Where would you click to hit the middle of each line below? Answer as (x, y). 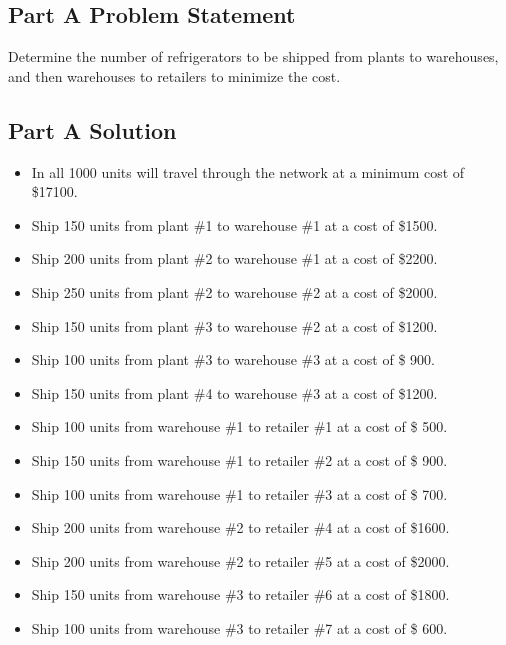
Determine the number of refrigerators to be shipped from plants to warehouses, (253, 56)
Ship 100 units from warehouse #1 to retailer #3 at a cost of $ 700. (239, 493)
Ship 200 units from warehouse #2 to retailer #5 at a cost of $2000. (240, 560)
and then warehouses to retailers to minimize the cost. (174, 75)
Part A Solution (92, 129)
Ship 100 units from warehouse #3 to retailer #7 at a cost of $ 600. (239, 627)
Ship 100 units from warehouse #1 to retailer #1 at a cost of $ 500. (239, 426)
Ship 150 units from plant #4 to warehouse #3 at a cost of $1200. (234, 392)
